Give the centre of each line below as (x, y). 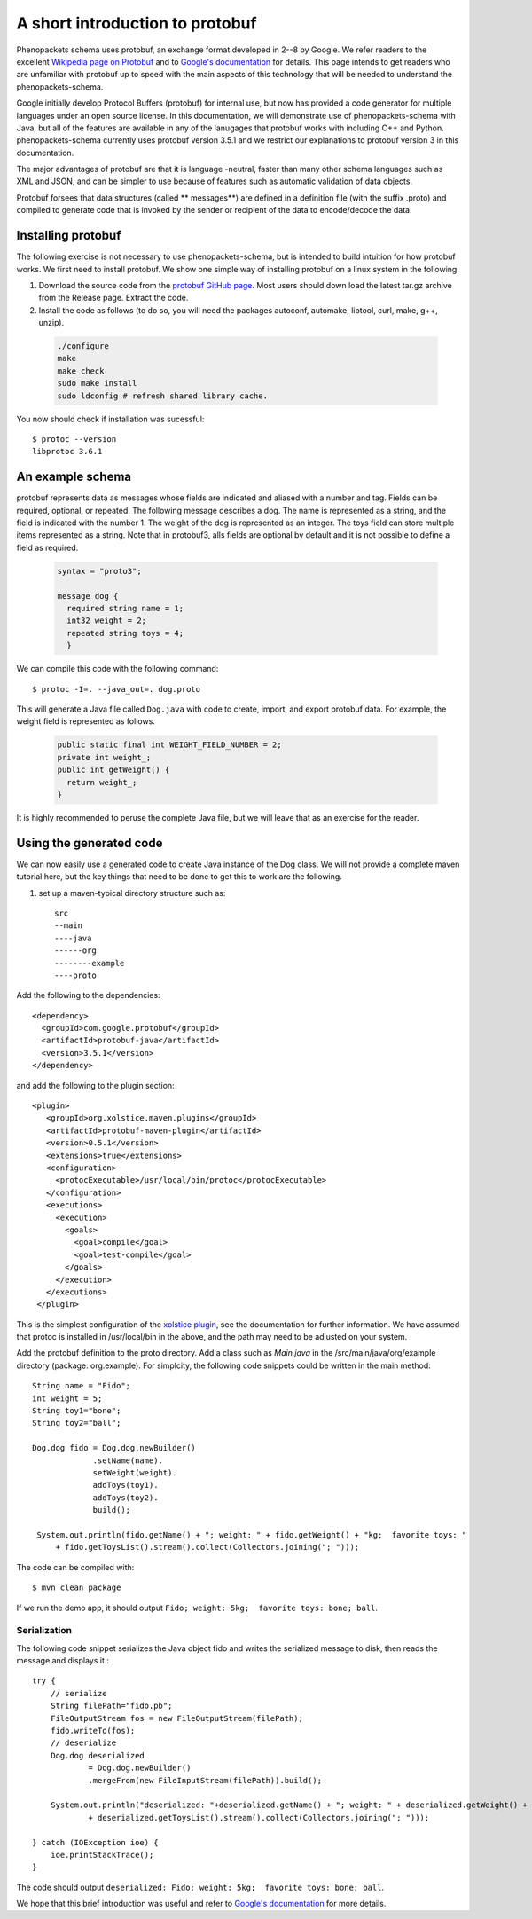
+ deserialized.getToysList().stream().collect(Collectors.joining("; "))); (259, 1817)
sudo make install (97, 383)
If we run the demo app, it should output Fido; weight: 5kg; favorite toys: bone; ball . (197, 1608)
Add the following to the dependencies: (88, 995)
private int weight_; (104, 757)
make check (81, 371)
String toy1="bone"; (77, 1411)
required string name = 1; (125, 609)
